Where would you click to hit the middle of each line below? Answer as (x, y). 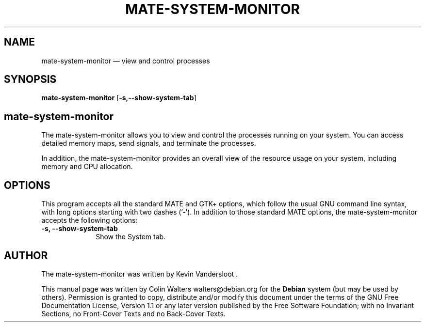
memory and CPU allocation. (87, 167)
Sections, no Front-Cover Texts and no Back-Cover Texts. (133, 313)
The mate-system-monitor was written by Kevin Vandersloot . (140, 274)
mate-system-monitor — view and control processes (126, 61)
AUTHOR (26, 255)
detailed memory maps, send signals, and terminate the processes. (149, 143)
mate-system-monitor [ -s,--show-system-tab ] (119, 98)
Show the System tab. (131, 237)
